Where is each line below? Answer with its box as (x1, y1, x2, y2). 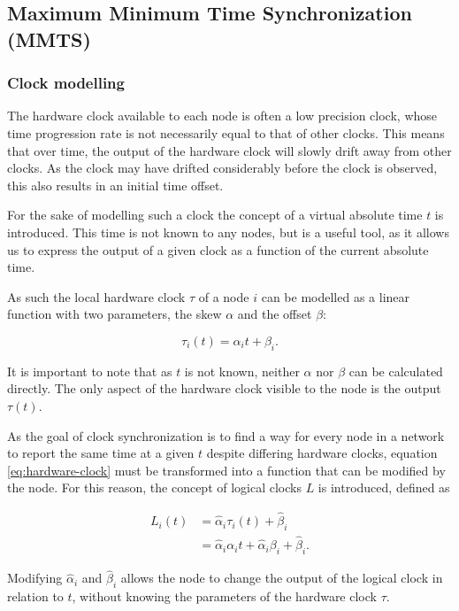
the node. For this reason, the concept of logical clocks (7, 478, 302, 497)
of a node (198, 287, 249, 305)
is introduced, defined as (317, 478, 450, 497)
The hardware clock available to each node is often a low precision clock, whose (7, 106, 438, 125)
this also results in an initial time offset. (7, 175, 224, 194)
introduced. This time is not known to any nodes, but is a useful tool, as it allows (7, 222, 449, 241)
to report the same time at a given (7, 444, 195, 462)
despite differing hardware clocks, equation (206, 444, 438, 462)
